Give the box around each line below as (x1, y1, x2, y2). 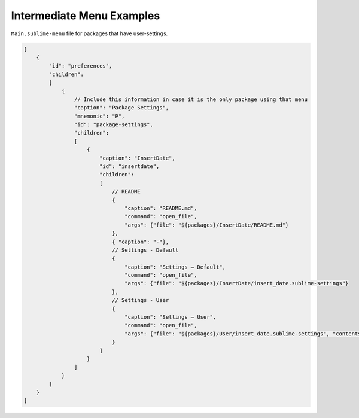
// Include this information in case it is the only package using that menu (74, 96, 308, 103)
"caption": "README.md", (124, 205, 197, 212)
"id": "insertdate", (99, 163, 160, 170)
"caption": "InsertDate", (99, 154, 176, 161)
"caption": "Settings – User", (124, 314, 217, 321)
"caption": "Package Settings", (74, 105, 169, 111)
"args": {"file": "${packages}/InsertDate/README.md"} (124, 221, 289, 228)
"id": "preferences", (48, 63, 112, 69)
